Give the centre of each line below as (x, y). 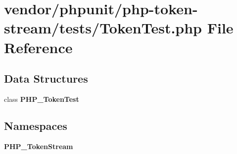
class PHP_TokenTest (42, 99)
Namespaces (36, 125)
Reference (38, 47)
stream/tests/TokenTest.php (103, 28)
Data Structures (46, 78)
